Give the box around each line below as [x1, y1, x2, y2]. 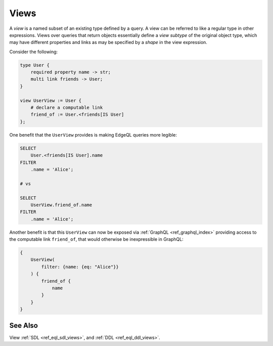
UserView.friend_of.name [30, 202, 93, 207]
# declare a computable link [30, 105, 103, 111]
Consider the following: [9, 49, 58, 55]
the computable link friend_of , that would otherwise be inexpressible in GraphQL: [9, 236, 184, 242]
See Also [9, 321, 38, 330]
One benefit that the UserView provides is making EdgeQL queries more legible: [9, 132, 177, 138]
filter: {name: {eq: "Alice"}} [41, 264, 119, 270]
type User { [20, 62, 50, 68]
